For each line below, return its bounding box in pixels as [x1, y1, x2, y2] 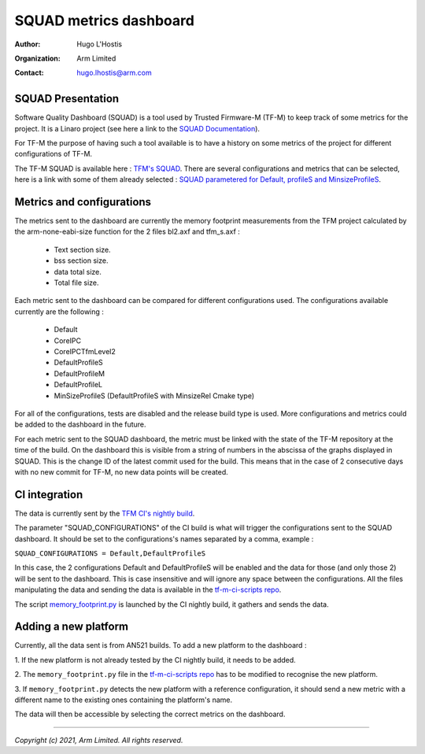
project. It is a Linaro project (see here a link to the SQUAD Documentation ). [14, 124, 260, 133]
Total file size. [54, 278, 99, 287]
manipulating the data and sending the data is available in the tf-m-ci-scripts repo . [14, 585, 282, 594]
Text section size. [54, 245, 111, 254]
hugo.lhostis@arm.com [76, 68, 153, 78]
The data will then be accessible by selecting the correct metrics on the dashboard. [14, 709, 286, 719]
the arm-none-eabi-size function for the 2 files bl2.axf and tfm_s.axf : [14, 227, 240, 236]
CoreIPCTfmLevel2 [54, 347, 116, 356]
